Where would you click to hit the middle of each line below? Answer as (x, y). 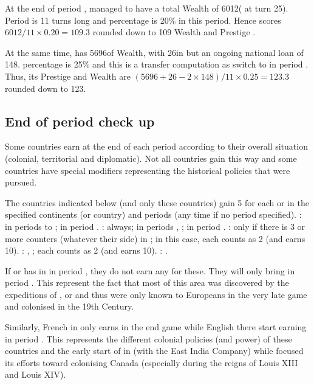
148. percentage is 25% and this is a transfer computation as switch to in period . (157, 64)
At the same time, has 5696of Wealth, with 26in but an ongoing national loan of (154, 52)
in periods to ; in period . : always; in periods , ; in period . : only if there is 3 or (155, 226)
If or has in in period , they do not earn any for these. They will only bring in (150, 270)
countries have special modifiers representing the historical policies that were (148, 170)
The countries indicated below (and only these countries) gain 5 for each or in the (157, 202)
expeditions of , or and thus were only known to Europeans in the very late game (156, 294)
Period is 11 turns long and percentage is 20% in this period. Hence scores (143, 20)
